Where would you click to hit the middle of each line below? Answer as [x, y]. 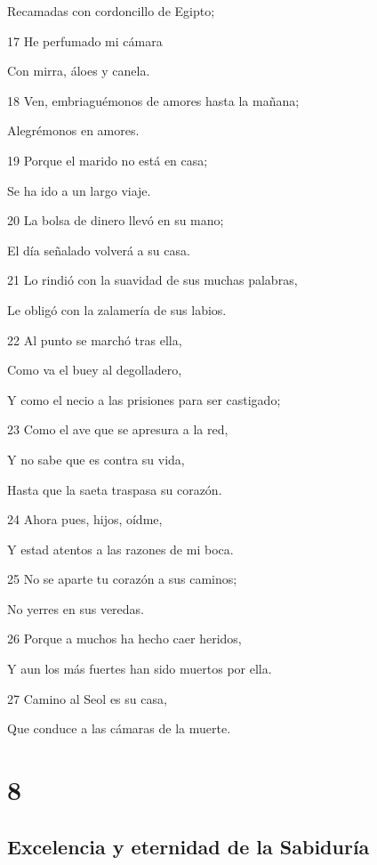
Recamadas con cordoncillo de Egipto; [111, 11]
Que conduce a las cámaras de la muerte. [119, 728]
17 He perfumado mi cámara [85, 40]
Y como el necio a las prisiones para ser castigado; [144, 399]
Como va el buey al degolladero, [95, 370]
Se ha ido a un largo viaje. [79, 190]
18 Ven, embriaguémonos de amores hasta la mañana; [153, 100]
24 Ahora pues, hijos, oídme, [85, 519]
